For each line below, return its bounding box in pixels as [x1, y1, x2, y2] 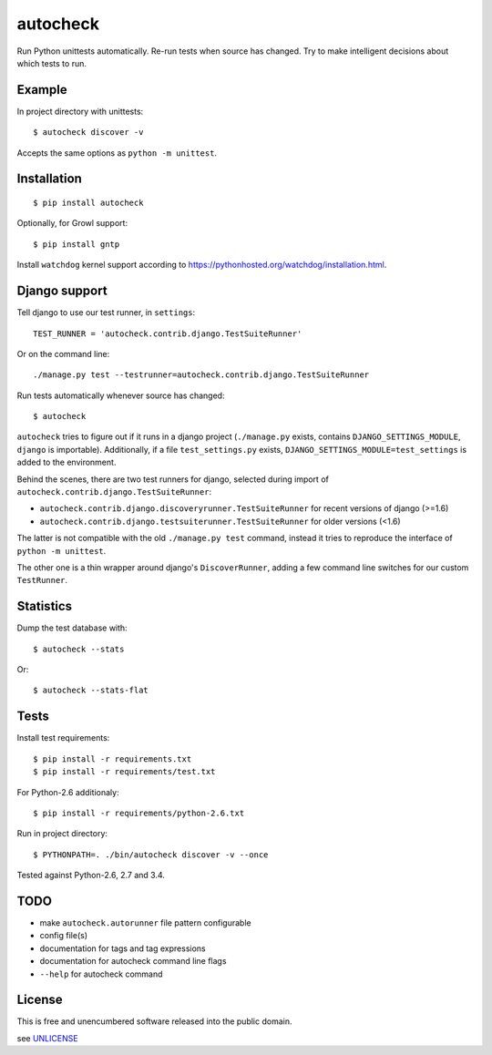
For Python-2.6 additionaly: [16, 786, 119, 797]
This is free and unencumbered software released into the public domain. [16, 1016, 292, 1027]
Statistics [16, 599, 73, 614]
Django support [16, 283, 108, 299]
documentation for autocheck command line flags [39, 956, 227, 967]
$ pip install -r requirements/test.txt [33, 766, 216, 777]
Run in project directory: [16, 828, 108, 839]
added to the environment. [16, 456, 117, 468]
